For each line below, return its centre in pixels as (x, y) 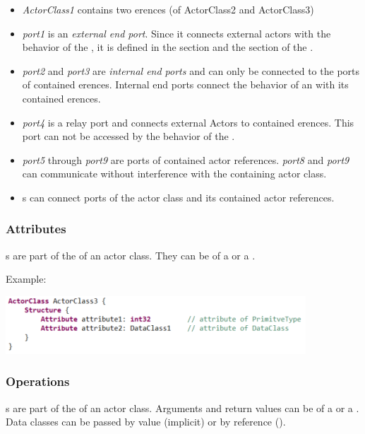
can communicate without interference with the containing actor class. (174, 174)
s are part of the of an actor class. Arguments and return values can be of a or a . (182, 407)
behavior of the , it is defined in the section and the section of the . (168, 47)
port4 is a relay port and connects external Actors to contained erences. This (188, 122)
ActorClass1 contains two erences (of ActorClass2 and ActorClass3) (168, 9)
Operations (38, 381)
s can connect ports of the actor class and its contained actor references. (178, 197)
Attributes (36, 229)
